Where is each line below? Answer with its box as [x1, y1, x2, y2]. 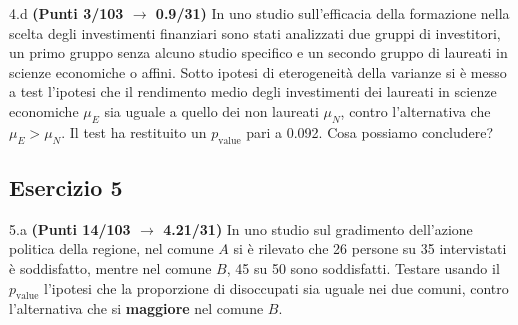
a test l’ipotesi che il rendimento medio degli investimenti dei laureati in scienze [9, 81, 497, 102]
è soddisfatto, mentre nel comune [9, 257, 212, 278]
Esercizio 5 [9, 171, 123, 202]
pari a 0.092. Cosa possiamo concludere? [246, 121, 494, 142]
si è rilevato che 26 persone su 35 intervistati [233, 238, 507, 259]
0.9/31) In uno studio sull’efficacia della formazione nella [155, 3, 510, 23]
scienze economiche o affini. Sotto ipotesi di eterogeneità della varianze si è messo [9, 61, 507, 82]
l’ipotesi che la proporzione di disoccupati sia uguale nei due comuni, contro [44, 277, 509, 298]
